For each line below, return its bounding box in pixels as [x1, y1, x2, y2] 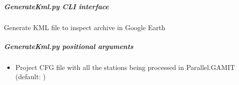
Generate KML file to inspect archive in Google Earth [4, 22, 165, 32]
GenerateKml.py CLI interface [4, 1, 109, 11]
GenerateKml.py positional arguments [4, 41, 133, 51]
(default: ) [15, 71, 46, 82]
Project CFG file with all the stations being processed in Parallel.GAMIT [15, 62, 235, 72]
